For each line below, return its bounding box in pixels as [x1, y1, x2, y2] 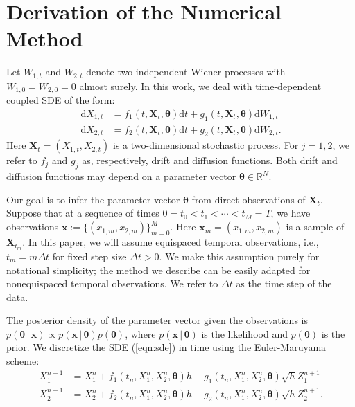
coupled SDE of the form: [6, 93, 115, 107]
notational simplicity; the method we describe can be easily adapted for [6, 262, 311, 277]
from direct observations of [191, 192, 306, 206]
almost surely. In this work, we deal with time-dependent [79, 78, 322, 93]
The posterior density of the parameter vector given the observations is [6, 313, 308, 327]
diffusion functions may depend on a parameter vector [6, 169, 236, 183]
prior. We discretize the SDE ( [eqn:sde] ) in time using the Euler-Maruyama [6, 340, 327, 354]
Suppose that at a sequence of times [6, 206, 159, 220]
